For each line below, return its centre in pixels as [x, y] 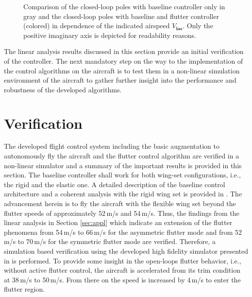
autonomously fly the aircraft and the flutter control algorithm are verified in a [122, 156]
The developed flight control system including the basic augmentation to [112, 146]
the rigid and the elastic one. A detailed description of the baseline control [115, 184]
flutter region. [25, 289]
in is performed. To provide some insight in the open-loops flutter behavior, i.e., [123, 260]
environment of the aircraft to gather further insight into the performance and [120, 80]
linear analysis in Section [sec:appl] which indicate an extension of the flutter [118, 222]
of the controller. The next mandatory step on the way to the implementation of [124, 61]
